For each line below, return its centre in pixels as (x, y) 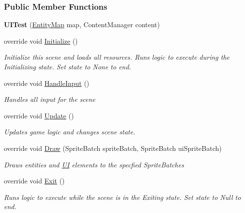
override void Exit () (34, 181)
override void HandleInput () (47, 83)
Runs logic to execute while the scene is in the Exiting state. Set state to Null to (122, 197)
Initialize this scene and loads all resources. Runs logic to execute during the (117, 57)
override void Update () (39, 115)
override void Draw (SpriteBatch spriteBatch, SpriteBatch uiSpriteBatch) (113, 148)
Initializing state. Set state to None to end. (68, 66)
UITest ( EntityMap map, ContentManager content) (82, 25)
